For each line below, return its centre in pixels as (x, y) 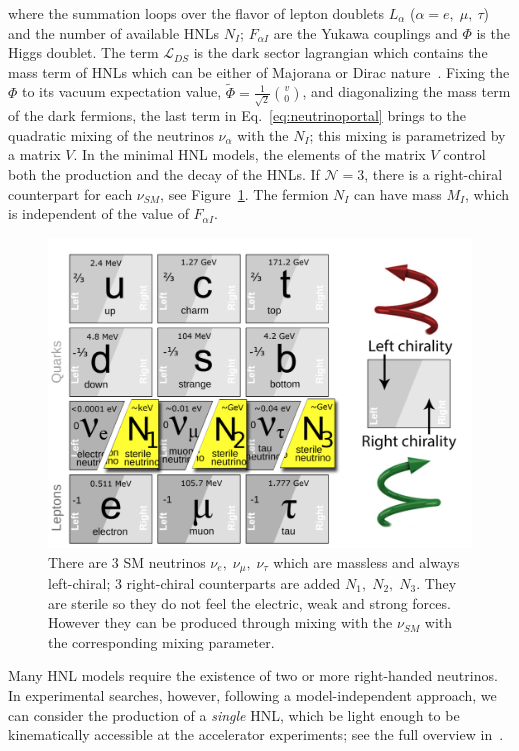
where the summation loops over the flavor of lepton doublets (196, 13)
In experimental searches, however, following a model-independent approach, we (252, 695)
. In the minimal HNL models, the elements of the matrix (249, 154)
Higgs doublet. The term (83, 52)
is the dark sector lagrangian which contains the (340, 52)
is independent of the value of (98, 213)
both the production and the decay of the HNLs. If (164, 174)
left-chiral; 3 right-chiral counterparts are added (194, 583)
